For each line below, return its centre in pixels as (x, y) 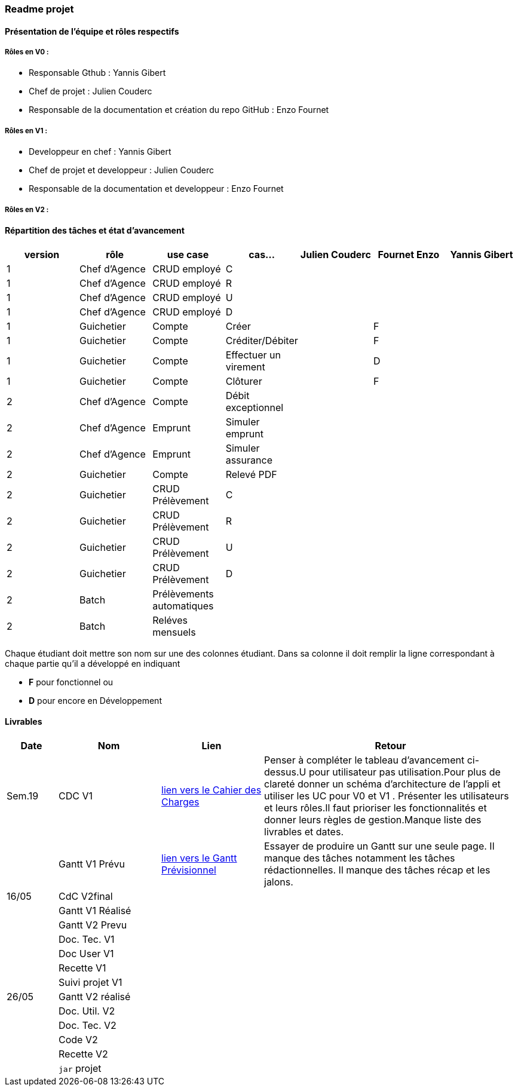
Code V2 (78, 1039)
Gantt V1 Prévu (92, 864)
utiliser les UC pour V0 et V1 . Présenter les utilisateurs (387, 796)
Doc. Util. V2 (87, 1011)
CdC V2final (86, 896)
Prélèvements (183, 594)
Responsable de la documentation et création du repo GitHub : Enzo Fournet (179, 110)
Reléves (170, 620)
